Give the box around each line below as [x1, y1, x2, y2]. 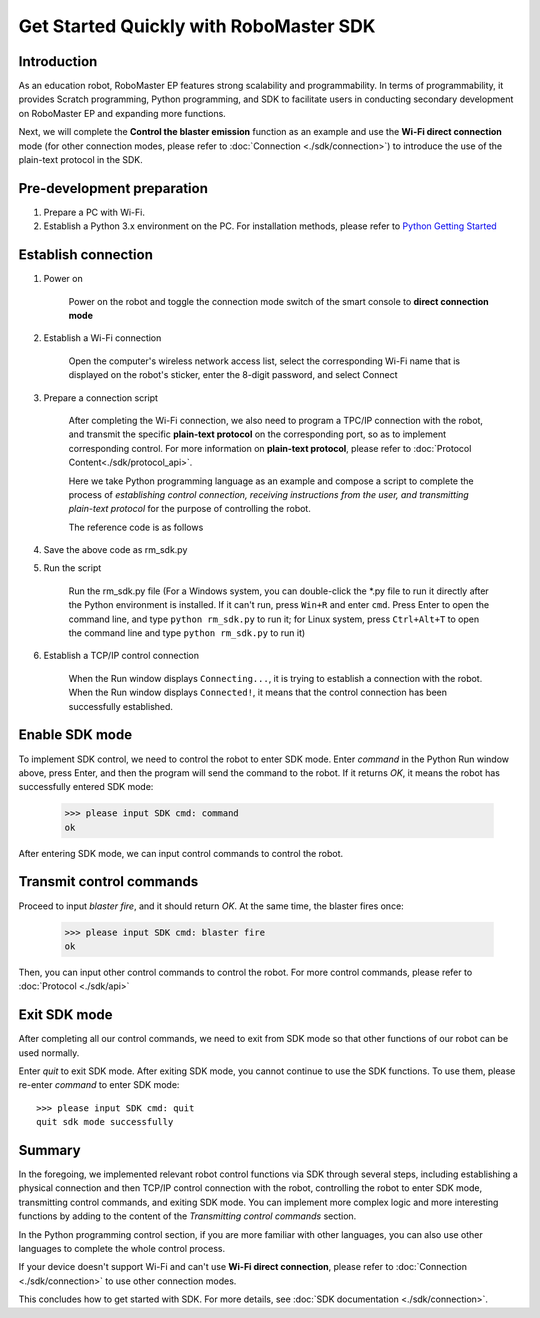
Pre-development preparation [18, 180, 209, 197]
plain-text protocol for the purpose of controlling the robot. [68, 503, 312, 515]
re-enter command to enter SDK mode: [18, 1079, 180, 1091]
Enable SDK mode [18, 726, 133, 744]
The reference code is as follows [68, 521, 204, 533]
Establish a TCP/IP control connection [43, 650, 200, 662]
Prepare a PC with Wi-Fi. [43, 206, 145, 218]
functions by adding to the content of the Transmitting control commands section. [18, 1210, 357, 1222]
